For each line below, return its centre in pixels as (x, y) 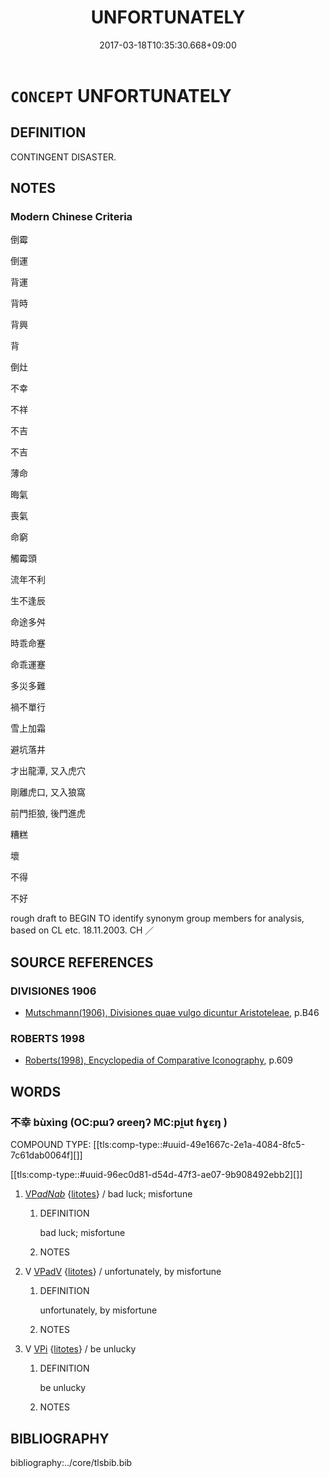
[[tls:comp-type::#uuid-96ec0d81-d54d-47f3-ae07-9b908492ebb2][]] (156, 1175)
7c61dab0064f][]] (46, 1155)
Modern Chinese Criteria (71, 217)
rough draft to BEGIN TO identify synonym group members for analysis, (157, 918)
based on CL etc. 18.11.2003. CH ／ (82, 930)
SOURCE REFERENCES (82, 962)
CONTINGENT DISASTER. (63, 157)
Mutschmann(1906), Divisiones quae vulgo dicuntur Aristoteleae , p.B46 (172, 1013)
